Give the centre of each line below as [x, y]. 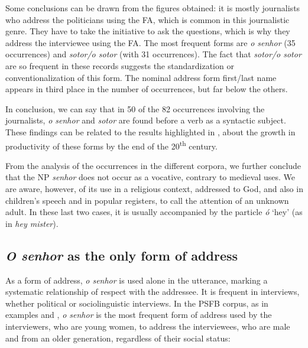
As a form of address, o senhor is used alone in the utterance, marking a [137, 280]
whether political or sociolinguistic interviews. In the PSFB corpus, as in [137, 303]
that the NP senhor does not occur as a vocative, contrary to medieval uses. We [150, 177]
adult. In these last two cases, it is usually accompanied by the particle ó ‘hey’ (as [154, 212]
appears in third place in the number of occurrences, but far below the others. [147, 89]
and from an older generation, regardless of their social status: [118, 338]
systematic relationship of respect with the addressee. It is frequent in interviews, [153, 292]
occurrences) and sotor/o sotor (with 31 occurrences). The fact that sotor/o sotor [153, 54]
